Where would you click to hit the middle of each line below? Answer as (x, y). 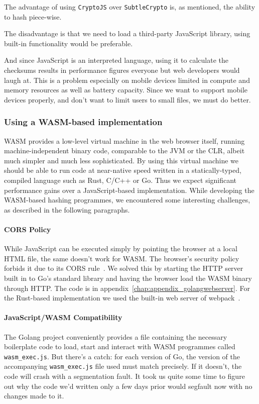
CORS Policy (28, 229)
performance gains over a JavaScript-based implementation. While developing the (129, 190)
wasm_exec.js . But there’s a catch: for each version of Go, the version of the (122, 356)
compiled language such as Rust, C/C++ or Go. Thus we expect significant (120, 180)
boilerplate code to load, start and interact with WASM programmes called (120, 346)
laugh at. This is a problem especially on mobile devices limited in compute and (127, 80)
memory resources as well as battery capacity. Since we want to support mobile (126, 90)
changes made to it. (34, 396)
